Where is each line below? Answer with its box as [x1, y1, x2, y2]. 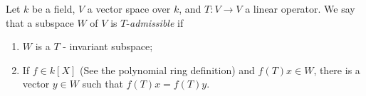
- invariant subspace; [63, 39, 153, 54]
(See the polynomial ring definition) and [79, 62, 255, 77]
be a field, [32, 1, 75, 16]
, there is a [313, 62, 360, 77]
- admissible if [126, 15, 184, 30]
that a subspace [6, 15, 74, 30]
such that [82, 76, 123, 91]
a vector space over [87, 1, 171, 16]
